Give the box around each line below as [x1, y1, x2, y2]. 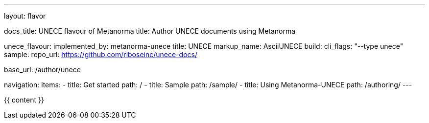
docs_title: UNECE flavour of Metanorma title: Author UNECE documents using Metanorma [4, 27, 296, 35]
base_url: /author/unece [4, 65, 81, 74]
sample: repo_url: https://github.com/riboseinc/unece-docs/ [4, 50, 197, 59]
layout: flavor [4, 12, 46, 20]
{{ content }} [4, 96, 44, 104]
